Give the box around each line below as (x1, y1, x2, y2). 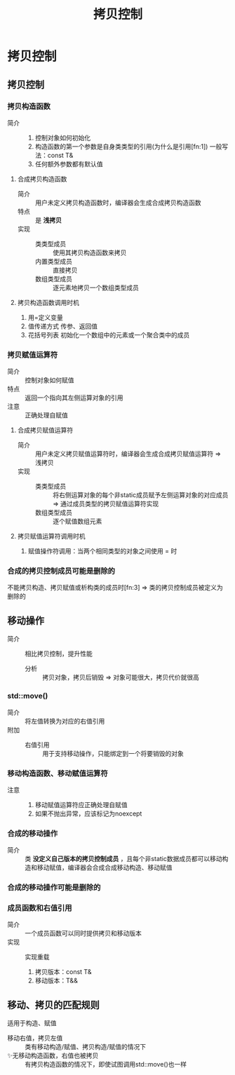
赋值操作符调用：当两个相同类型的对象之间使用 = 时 (27, 547, 177, 555)
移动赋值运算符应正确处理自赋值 (34, 800, 128, 809)
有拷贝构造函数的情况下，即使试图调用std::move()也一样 (25, 1060, 187, 1069)
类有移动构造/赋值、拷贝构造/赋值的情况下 (25, 1043, 147, 1051)
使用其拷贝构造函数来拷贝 (52, 248, 127, 257)
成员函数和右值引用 (7, 903, 72, 913)
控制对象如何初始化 (34, 133, 91, 142)
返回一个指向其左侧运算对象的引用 (25, 393, 123, 402)
